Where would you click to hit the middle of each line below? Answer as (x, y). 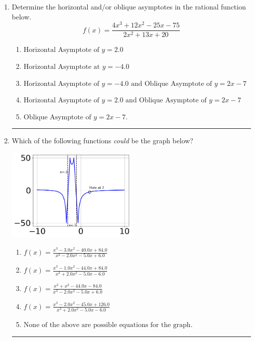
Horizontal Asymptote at (62, 67)
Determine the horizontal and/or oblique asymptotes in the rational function (129, 6)
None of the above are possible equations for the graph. (108, 325)
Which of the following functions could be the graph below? (102, 141)
